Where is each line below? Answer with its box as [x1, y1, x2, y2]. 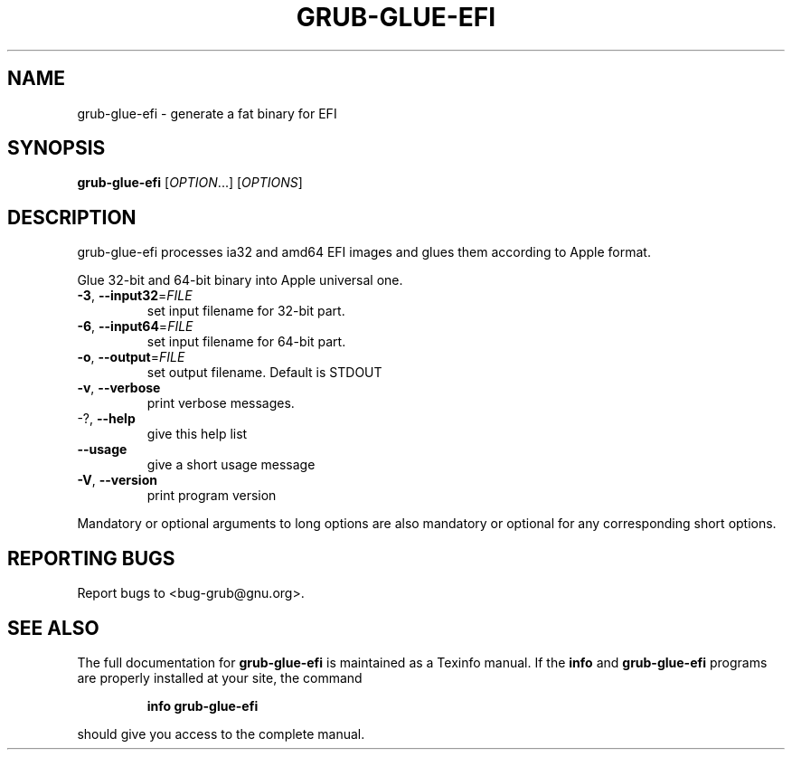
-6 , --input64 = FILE [77, 318, 193, 335]
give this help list [146, 426, 248, 442]
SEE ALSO [7, 616, 99, 639]
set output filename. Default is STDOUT [146, 364, 382, 381]
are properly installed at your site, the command [77, 669, 363, 686]
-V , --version [77, 472, 157, 488]
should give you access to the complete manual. [77, 725, 365, 742]
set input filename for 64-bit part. [146, 334, 346, 350]
